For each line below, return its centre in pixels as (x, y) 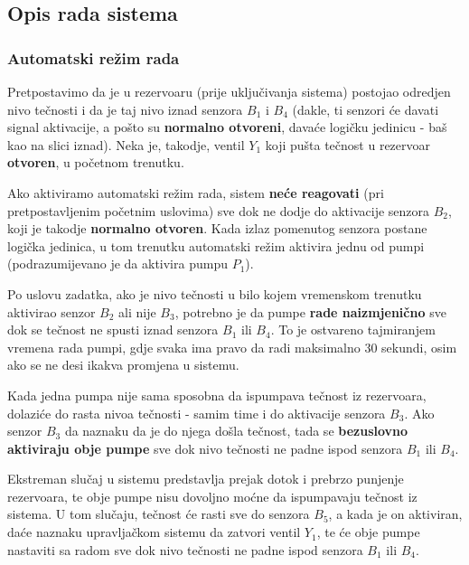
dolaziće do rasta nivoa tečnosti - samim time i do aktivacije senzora (197, 413)
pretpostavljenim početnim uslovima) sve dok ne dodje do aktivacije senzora (219, 210)
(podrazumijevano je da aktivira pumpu (117, 264)
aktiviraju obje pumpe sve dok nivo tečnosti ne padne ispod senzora (205, 448)
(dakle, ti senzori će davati (366, 109)
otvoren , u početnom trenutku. (96, 162)
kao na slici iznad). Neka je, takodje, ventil (126, 144)
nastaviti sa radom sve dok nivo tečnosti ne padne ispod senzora (185, 549)
